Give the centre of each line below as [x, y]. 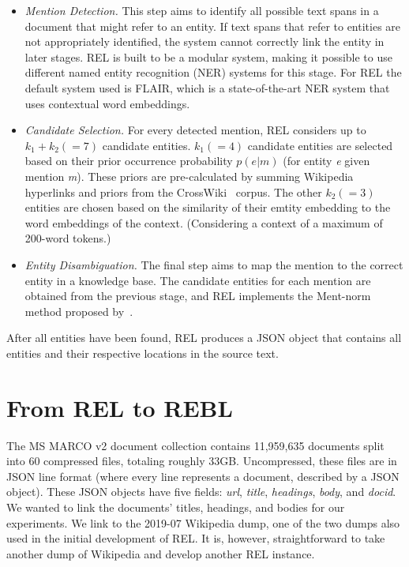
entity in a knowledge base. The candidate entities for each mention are [198, 280]
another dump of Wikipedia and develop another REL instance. [161, 553]
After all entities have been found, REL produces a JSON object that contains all [204, 338]
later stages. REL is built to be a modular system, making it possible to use [208, 56]
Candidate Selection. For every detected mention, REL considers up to [195, 130]
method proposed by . [79, 311]
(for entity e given [326, 161]
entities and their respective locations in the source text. [143, 353]
